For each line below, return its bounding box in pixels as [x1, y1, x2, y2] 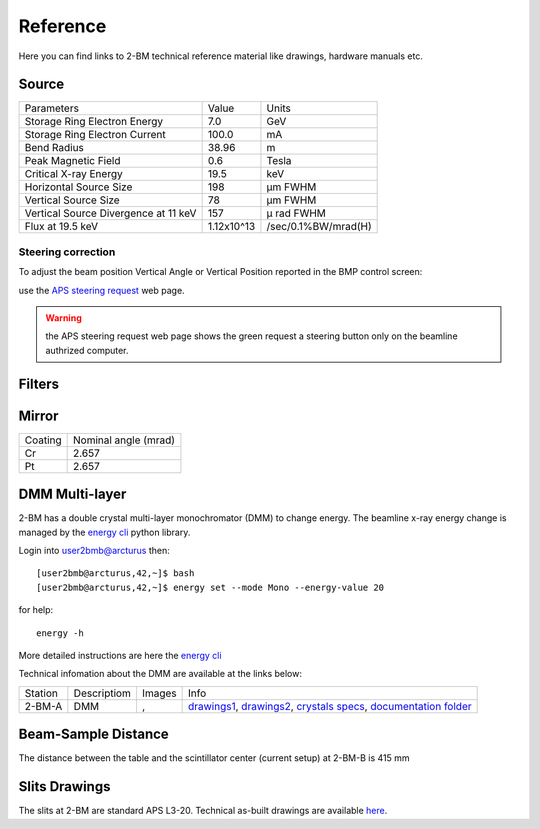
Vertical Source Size [24, 193, 120, 207]
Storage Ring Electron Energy [24, 115, 164, 129]
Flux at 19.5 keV [24, 220, 99, 234]
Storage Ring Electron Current [24, 128, 166, 142]
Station [24, 686, 59, 700]
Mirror [18, 407, 59, 424]
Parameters [24, 101, 80, 115]
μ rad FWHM [266, 206, 327, 220]
